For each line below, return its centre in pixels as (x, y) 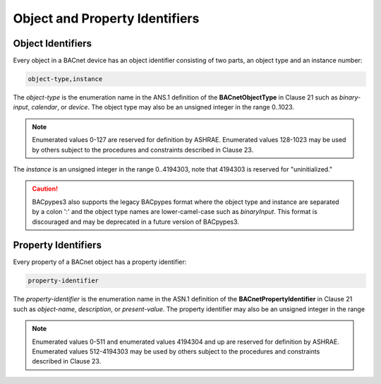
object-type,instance (65, 79)
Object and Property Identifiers (106, 18)
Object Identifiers (52, 43)
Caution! (45, 189)
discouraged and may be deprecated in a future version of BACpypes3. (136, 222)
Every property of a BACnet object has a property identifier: (100, 262)
